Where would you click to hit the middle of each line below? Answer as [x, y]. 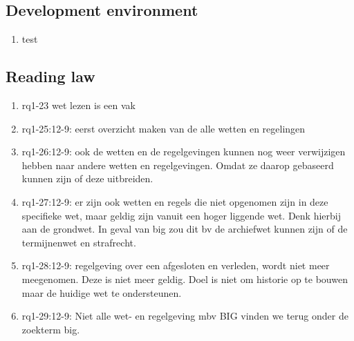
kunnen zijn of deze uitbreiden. [87, 178]
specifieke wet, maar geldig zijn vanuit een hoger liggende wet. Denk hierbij [181, 215]
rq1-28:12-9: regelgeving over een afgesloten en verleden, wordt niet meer [176, 265]
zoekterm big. [51, 329]
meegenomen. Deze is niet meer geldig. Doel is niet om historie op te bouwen [185, 279]
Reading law [50, 76]
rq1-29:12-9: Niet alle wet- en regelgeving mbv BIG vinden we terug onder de [185, 316]
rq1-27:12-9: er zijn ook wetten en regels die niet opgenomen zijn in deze [175, 201]
